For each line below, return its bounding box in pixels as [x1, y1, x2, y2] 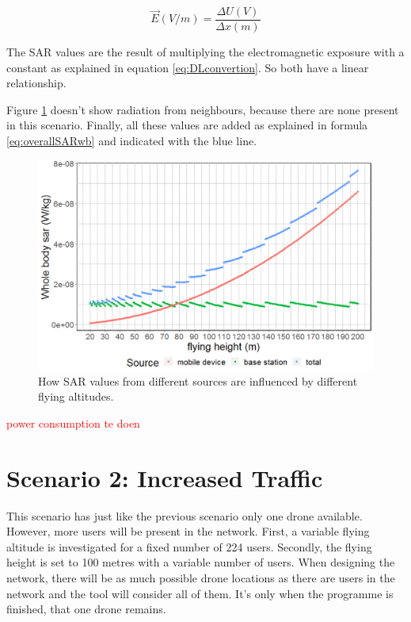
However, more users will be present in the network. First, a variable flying [6, 523, 370, 539]
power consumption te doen [6, 414, 140, 431]
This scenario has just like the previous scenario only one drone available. [6, 507, 363, 524]
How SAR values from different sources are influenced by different [38, 372, 358, 389]
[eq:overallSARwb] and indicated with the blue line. [6, 132, 257, 149]
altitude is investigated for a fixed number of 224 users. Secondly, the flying [6, 538, 372, 555]
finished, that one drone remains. [6, 601, 166, 617]
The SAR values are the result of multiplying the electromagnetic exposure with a [6, 44, 405, 60]
